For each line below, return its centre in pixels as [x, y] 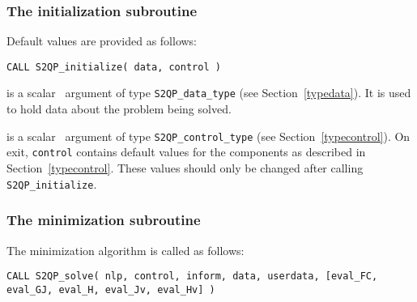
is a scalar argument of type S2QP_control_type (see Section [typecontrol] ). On [208, 136]
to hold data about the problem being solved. [119, 109]
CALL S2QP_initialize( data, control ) [114, 67]
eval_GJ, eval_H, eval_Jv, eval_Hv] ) [111, 289]
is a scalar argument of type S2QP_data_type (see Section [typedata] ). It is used [209, 93]
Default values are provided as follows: [102, 41]
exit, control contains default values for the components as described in [186, 152]
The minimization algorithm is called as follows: [126, 250]
